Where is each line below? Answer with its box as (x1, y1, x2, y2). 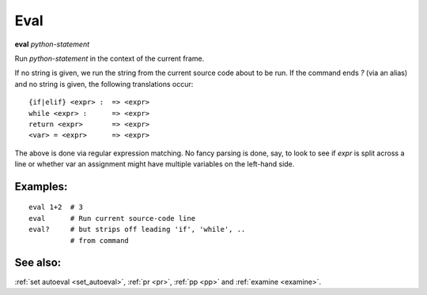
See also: (14, 256, 62, 270)
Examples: (14, 180, 68, 193)
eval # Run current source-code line (28, 214, 196, 222)
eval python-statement (14, 39, 90, 49)
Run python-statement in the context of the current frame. (14, 54, 205, 63)
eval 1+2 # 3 (28, 203, 83, 212)
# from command (70, 236, 130, 245)
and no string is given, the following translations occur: (14, 79, 194, 88)
